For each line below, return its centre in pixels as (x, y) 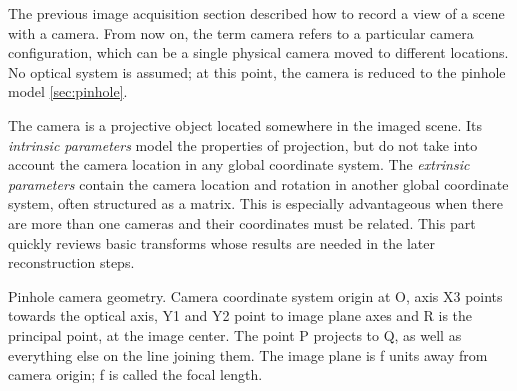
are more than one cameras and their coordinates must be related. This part (242, 222)
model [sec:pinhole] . (68, 91)
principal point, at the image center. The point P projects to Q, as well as (235, 334)
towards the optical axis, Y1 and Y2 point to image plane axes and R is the (240, 315)
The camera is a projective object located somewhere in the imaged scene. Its (245, 124)
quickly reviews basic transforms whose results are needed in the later (221, 242)
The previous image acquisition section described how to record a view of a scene (256, 13)
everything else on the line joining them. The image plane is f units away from (248, 354)
